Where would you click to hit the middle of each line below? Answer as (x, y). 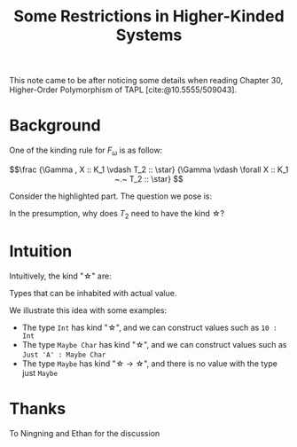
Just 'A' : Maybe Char (64, 355)
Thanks (38, 408)
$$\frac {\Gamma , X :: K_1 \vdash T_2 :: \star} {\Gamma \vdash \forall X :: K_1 (149, 169)
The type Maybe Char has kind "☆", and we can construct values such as (154, 344)
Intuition (41, 251)
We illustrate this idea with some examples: (88, 310)
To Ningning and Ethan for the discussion (85, 433)
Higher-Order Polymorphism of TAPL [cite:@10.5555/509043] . (123, 90)
